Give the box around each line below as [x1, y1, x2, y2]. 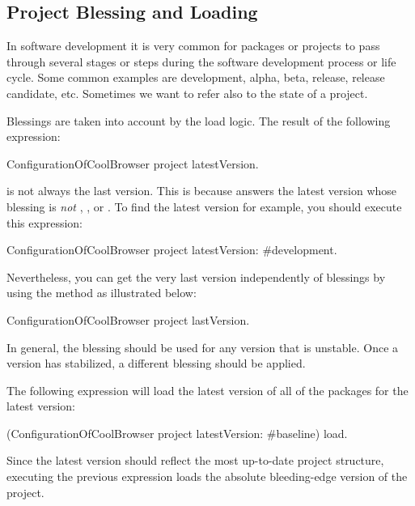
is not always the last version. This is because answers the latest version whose [6, 182, 397, 199]
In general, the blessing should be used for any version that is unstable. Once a [6, 338, 399, 355]
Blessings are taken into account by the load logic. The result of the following [6, 112, 391, 129]
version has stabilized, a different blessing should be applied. [6, 355, 306, 372]
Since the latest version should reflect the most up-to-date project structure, [6, 452, 384, 469]
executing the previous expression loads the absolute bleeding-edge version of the [6, 468, 408, 485]
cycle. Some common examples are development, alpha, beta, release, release [6, 69, 385, 86]
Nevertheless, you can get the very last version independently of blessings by [6, 268, 386, 285]
